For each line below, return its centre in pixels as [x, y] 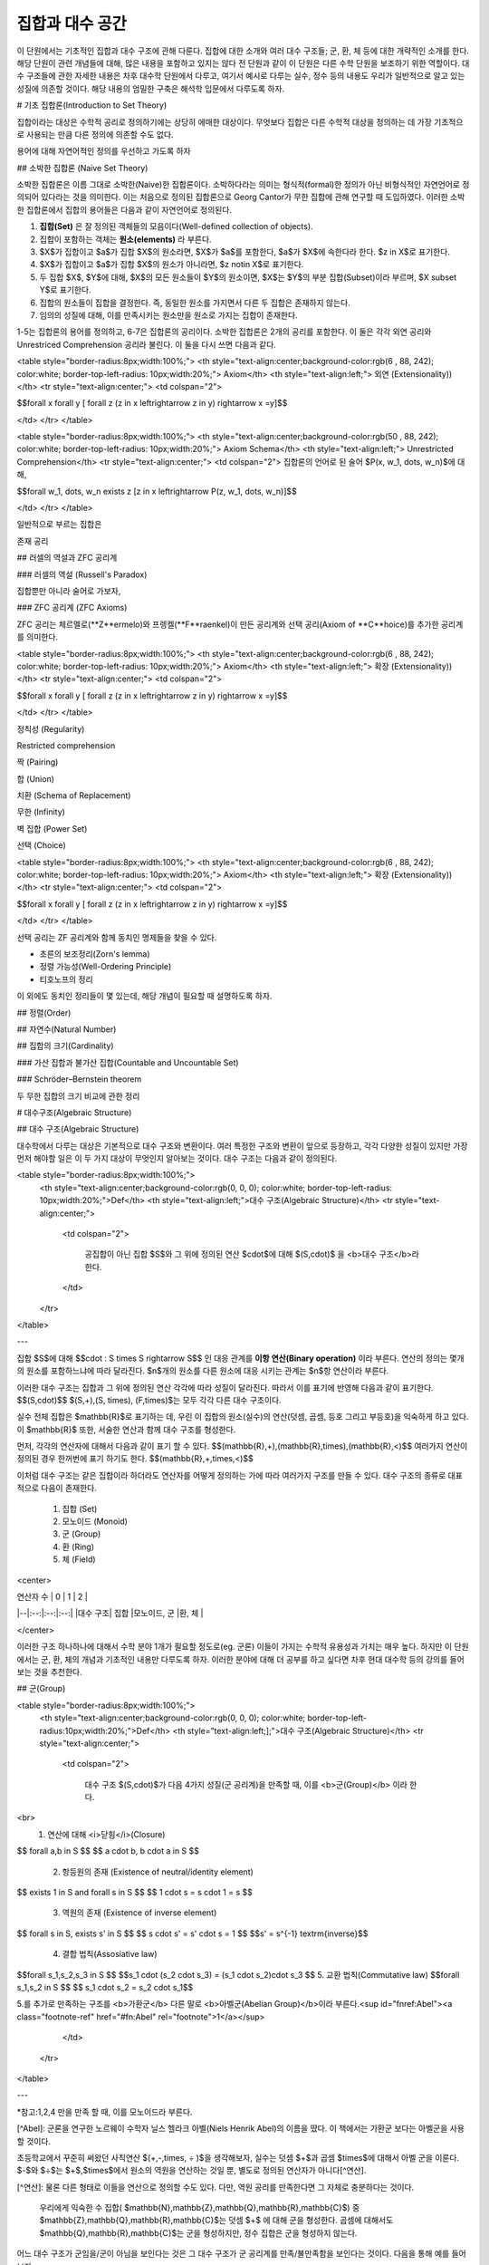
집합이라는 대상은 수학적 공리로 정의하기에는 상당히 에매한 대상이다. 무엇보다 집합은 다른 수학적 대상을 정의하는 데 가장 [224, 121]
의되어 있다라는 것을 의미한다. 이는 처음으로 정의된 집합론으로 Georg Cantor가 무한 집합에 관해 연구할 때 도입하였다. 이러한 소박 [241, 197]
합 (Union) [35, 778]
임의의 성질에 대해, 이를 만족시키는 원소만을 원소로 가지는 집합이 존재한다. [168, 315]
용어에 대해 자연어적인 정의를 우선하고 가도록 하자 [104, 151]
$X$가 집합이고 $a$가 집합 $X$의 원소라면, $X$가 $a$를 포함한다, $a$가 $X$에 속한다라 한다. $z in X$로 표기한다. [244, 252]
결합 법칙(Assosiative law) [110, 1954]
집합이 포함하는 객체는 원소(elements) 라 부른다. [125, 239]
